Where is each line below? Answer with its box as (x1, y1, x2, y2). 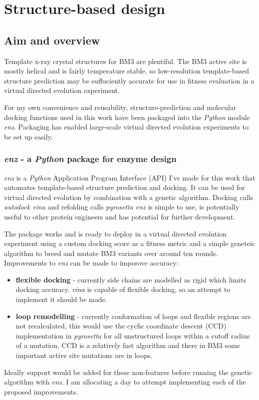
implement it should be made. (15, 294, 107, 304)
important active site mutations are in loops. (15, 350, 153, 360)
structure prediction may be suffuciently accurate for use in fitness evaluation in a (4, 75, 255, 85)
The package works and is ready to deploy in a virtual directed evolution (4, 228, 227, 238)
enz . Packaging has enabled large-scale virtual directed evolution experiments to (4, 121, 249, 132)
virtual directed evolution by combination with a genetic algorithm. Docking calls (4, 191, 253, 202)
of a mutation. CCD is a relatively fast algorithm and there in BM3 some (15, 340, 240, 350)
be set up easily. (4, 131, 53, 141)
